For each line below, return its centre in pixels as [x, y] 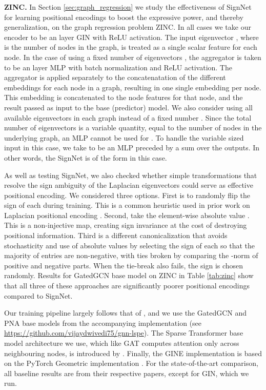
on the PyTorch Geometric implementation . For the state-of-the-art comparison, [131, 363]
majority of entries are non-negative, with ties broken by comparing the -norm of [131, 255]
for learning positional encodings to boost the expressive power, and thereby [124, 17]
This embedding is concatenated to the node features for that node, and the [124, 97]
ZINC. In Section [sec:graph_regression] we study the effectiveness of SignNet [128, 7]
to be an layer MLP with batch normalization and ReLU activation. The [118, 67]
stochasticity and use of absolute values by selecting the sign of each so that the [130, 245]
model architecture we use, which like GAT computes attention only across [122, 343]
